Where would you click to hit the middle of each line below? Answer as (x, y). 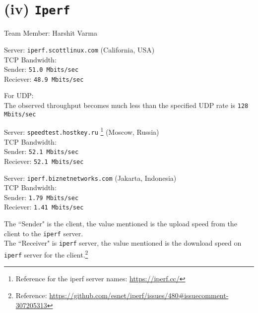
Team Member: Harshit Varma (51, 33)
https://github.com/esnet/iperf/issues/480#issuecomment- (139, 295)
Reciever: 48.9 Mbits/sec (44, 78)
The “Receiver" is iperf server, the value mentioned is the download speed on (123, 243)
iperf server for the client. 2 (46, 254)
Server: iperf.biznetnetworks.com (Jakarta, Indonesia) (90, 178)
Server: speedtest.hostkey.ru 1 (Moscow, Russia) (82, 131)
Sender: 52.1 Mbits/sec (41, 151)
